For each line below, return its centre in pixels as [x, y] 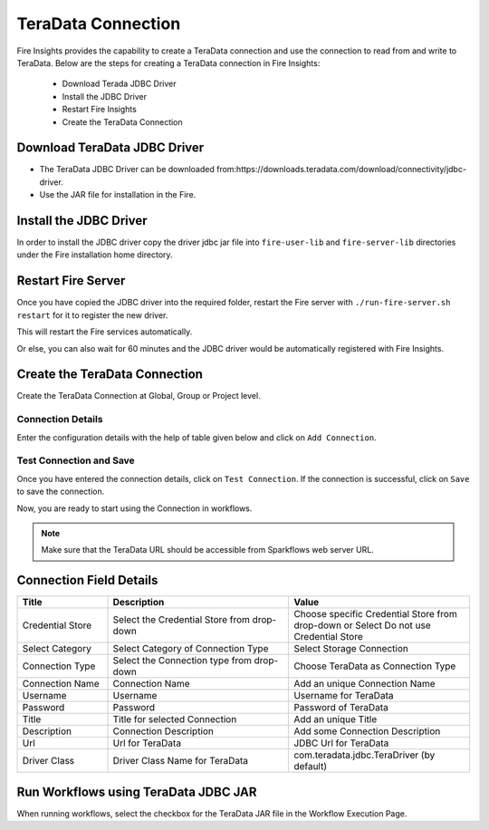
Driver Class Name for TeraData [181, 761]
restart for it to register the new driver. [92, 315]
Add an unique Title [336, 719]
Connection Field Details [87, 580]
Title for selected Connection [175, 719]
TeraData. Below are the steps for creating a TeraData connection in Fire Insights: [168, 63]
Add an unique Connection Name [364, 684]
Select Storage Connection [351, 649]
